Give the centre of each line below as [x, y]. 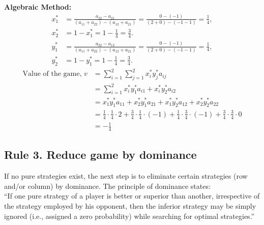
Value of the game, [52, 74]
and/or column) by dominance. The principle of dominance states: [107, 186]
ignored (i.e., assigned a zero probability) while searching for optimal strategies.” [129, 216]
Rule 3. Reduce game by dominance [100, 154]
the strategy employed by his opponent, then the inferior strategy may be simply [130, 206]
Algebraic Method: [38, 7]
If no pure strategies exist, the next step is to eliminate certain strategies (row [126, 176]
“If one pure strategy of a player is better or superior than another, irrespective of [132, 196]
